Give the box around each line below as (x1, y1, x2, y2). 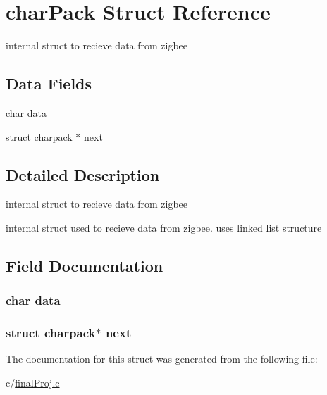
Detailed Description (6, 163, 160, 185)
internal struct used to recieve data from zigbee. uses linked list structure (6, 220, 322, 234)
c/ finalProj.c (6, 375, 60, 389)
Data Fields (6, 73, 92, 94)
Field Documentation (6, 254, 163, 276)
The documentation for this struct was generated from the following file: (6, 351, 318, 366)
